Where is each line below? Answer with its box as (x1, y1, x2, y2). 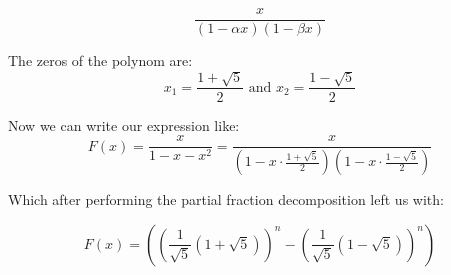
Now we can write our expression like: (8, 114, 240, 135)
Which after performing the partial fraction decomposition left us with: (8, 189, 444, 209)
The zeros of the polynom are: (8, 50, 193, 71)
